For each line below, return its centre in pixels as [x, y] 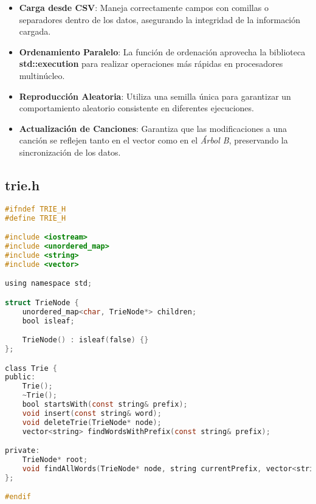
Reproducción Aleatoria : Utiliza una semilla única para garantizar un [155, 96]
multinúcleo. [42, 75]
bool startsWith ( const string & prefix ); [105, 405]
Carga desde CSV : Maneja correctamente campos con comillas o [144, 7]
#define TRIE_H [36, 218]
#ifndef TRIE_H [36, 209]
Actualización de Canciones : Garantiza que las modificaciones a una [153, 128]
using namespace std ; [49, 284]
